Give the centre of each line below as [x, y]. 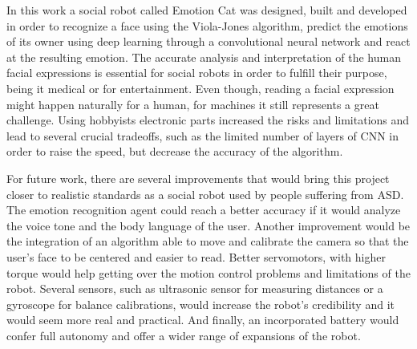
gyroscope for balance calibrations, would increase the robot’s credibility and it [200, 304]
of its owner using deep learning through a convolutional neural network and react [208, 41]
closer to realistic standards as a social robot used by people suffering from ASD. [205, 194]
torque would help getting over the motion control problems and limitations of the [208, 272]
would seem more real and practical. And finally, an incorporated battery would [203, 320]
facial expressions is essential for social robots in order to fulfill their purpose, [197, 73]
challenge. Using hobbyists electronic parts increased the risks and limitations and [208, 120]
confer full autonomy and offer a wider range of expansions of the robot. [184, 335]
